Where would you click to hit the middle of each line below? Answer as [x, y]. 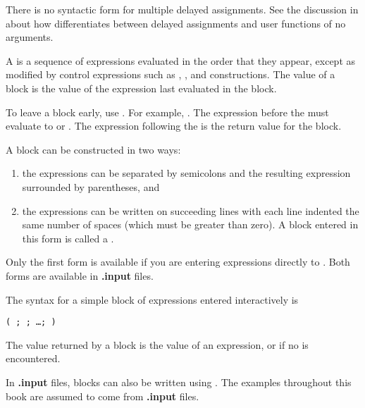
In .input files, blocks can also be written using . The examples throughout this [179, 382]
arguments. [30, 37]
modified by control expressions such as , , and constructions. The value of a [171, 74]
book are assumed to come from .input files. [103, 396]
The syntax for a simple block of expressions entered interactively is [152, 299]
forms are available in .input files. [80, 275]
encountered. [33, 358]
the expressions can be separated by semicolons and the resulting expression [186, 173]
